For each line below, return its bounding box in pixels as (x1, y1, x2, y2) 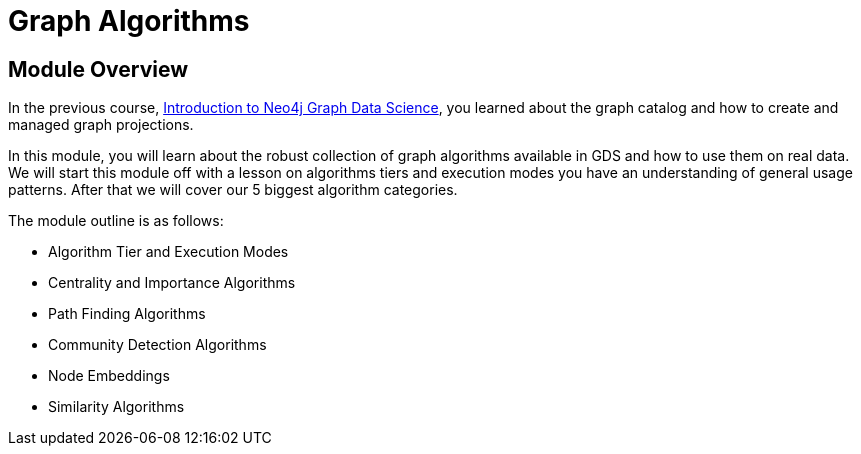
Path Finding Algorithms (48, 305, 206, 323)
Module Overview (8, 56, 189, 82)
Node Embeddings (48, 367, 170, 385)
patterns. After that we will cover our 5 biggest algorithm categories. (8, 181, 458, 199)
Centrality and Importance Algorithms (48, 274, 296, 292)
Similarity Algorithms (48, 398, 185, 416)
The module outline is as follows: (8, 212, 224, 230)
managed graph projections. (8, 116, 194, 134)
